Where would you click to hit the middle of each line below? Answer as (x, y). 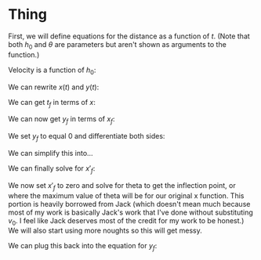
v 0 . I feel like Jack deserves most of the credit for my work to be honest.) (126, 221)
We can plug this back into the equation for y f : (83, 247)
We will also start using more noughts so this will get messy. (105, 231)
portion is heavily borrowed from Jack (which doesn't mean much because (129, 204)
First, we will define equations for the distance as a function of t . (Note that (129, 36)
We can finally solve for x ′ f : (52, 169)
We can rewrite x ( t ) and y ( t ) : (54, 87)
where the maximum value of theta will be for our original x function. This (126, 195)
